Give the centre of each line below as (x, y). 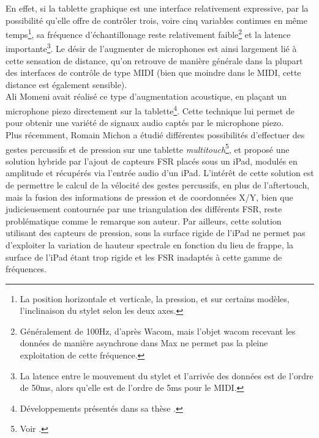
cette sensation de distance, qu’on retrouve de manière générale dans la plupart (154, 60)
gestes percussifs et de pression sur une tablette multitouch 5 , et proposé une (148, 148)
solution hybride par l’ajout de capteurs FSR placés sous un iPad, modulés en (152, 161)
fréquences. (26, 269)
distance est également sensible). (66, 84)
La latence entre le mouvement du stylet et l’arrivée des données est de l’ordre (167, 375)
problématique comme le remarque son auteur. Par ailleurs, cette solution (144, 221)
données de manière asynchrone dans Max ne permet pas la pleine (144, 343)
